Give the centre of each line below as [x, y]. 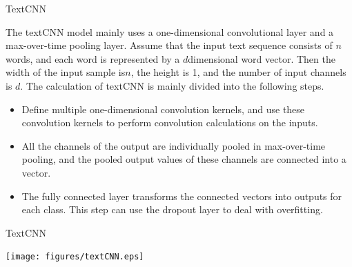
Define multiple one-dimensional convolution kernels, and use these [163, 109]
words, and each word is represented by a [93, 58]
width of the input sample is [66, 72]
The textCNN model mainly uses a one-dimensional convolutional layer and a [170, 31]
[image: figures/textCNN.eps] [75, 257]
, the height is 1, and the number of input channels [238, 72]
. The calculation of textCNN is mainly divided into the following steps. [172, 85]
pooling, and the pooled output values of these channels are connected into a [184, 159]
